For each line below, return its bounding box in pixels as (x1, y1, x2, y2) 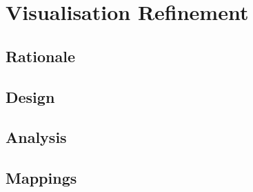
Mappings (6, 167, 77, 189)
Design (6, 86, 55, 107)
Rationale (6, 45, 75, 66)
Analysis (6, 126, 67, 148)
